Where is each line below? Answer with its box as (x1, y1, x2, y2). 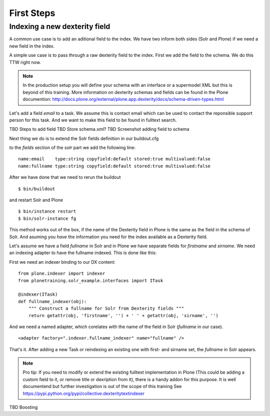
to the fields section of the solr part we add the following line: (9, 145, 136, 151)
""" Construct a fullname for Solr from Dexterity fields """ (28, 306, 184, 312)
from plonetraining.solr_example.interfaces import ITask (18, 278, 163, 283)
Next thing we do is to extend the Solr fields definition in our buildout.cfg (9, 135, 159, 141)
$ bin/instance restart (18, 209, 76, 214)
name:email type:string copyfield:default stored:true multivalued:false (18, 156, 211, 162)
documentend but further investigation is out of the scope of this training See (22, 384, 182, 390)
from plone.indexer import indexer (18, 271, 105, 277)
